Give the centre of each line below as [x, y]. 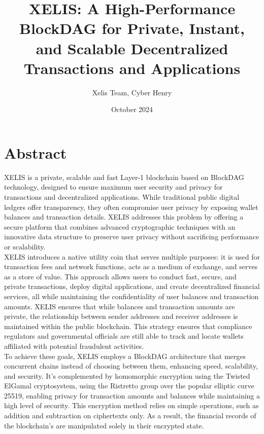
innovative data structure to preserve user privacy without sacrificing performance [132, 237]
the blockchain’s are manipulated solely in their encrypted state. [104, 425]
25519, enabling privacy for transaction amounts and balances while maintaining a [132, 395]
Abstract [36, 152]
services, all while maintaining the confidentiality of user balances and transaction [131, 296]
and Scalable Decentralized [132, 48]
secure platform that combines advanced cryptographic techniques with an [120, 226]
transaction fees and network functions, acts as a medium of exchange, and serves [131, 266]
